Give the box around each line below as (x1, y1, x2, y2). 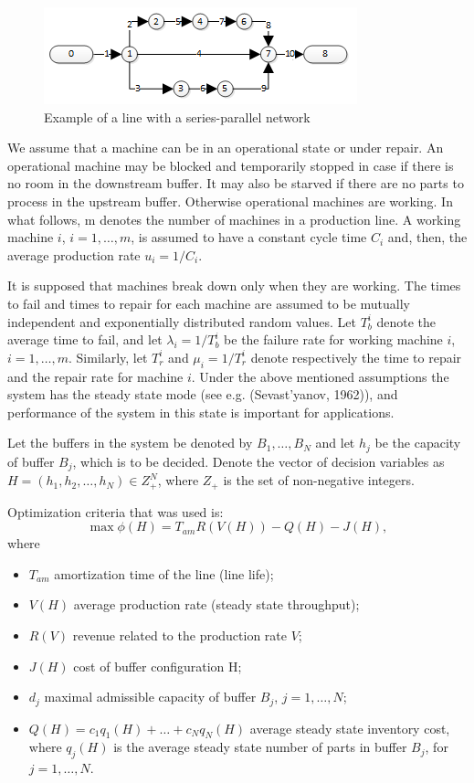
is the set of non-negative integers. (223, 471, 415, 490)
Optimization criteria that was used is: (7, 502, 224, 521)
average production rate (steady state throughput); (73, 595, 360, 614)
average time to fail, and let (7, 330, 163, 349)
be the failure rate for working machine (224, 330, 443, 349)
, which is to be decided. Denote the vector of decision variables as (72, 451, 445, 471)
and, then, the (387, 227, 468, 247)
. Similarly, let (68, 347, 148, 366)
